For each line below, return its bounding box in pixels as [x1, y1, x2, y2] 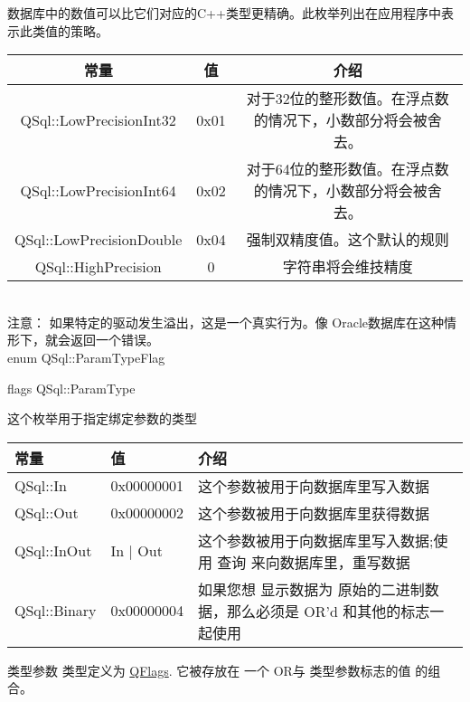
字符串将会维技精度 [282, 256, 413, 278]
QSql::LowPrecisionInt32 [20, 109, 176, 130]
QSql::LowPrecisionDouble [14, 228, 183, 250]
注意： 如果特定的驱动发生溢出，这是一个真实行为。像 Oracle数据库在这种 [7, 312, 445, 331]
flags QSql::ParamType [7, 378, 136, 397]
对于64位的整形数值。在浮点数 [246, 158, 449, 180]
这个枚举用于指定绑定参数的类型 [7, 409, 197, 428]
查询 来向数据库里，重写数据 [217, 551, 410, 573]
